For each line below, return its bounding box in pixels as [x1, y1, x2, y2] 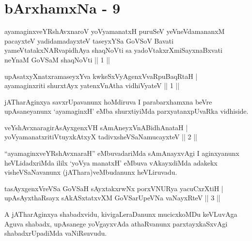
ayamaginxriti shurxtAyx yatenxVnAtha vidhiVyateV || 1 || [4, 80, 180, 90]
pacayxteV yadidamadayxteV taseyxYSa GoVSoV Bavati [4, 35, 173, 45]
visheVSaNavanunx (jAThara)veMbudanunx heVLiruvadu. [4, 167, 177, 177]
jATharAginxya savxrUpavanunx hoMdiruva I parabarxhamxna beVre [4, 96, 212, 106]
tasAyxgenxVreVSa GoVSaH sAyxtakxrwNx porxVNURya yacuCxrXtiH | [4, 183, 223, 193]
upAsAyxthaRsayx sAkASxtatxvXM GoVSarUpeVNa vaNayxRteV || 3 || [4, 193, 220, 203]
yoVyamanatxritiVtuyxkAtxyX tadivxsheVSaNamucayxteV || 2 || [4, 132, 198, 142]
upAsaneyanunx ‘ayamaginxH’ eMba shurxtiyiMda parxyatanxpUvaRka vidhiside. [4, 106, 249, 116]
